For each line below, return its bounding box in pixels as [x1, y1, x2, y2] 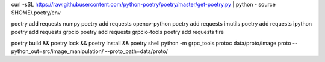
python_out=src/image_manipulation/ [11, 48, 104, 55]
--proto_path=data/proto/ [104, 48, 169, 55]
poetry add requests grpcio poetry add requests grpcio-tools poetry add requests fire [11, 29, 224, 36]
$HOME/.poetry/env [11, 9, 61, 16]
